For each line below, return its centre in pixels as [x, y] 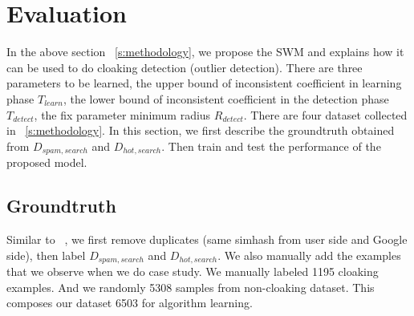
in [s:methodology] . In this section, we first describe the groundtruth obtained [201, 130]
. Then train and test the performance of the [271, 146]
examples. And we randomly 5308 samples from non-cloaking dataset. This [191, 287]
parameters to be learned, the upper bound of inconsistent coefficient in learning [204, 83]
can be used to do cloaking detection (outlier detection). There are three [185, 67]
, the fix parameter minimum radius [122, 114]
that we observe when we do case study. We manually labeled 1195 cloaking [193, 271]
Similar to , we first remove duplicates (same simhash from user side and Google [207, 239]
